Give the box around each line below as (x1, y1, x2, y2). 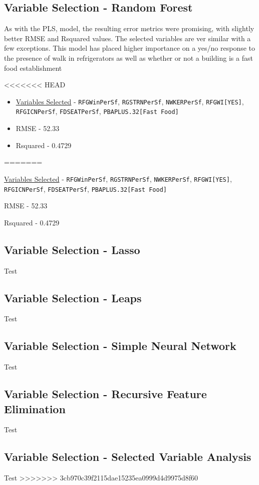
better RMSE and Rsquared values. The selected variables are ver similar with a (4, 33, 251, 43)
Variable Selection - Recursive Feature (4, 386, 207, 402)
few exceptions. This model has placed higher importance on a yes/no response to (4, 43, 255, 53)
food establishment (4, 62, 62, 73)
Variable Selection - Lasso (4, 241, 140, 257)
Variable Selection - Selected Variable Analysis (4, 449, 251, 464)
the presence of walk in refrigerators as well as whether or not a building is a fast (4, 52, 253, 63)
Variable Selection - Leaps (4, 290, 142, 305)
